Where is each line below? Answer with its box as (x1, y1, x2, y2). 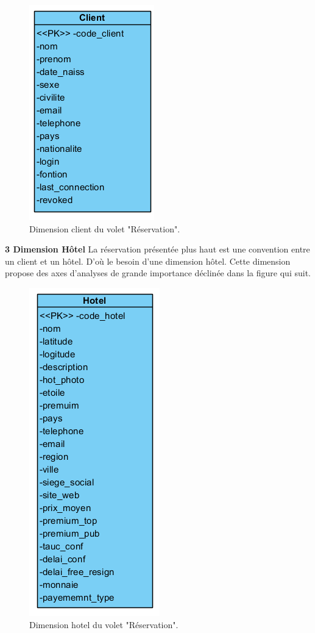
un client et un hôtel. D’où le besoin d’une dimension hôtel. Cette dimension (5, 254, 291, 267)
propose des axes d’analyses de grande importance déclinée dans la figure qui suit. (5, 266, 311, 279)
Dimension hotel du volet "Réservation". (29, 618, 179, 631)
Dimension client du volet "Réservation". (29, 222, 180, 235)
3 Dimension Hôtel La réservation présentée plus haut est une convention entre (5, 243, 310, 256)
